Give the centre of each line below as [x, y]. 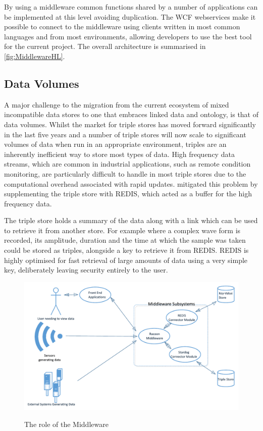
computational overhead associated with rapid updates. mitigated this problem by [131, 183]
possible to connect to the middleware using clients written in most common [122, 26]
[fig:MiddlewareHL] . [35, 56]
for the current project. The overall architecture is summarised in [105, 46]
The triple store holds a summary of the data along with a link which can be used [131, 220]
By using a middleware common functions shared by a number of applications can [131, 7]
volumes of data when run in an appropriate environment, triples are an [115, 144]
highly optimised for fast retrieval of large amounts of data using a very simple [126, 260]
